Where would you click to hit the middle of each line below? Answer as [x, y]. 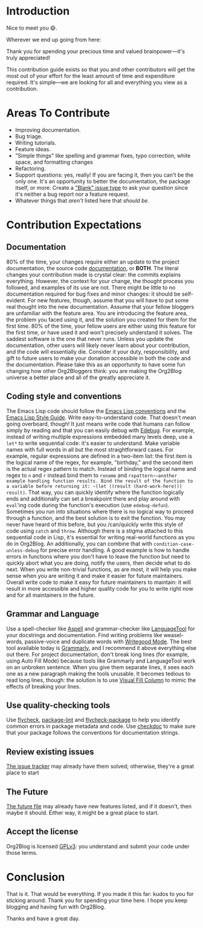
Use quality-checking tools [58, 705]
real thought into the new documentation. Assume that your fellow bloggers [100, 307]
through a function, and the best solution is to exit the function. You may [96, 518]
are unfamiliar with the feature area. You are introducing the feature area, [97, 313]
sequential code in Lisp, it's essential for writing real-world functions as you [101, 537]
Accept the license [42, 832]
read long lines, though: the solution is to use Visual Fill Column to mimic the [101, 680]
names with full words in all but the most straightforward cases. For [90, 449]
